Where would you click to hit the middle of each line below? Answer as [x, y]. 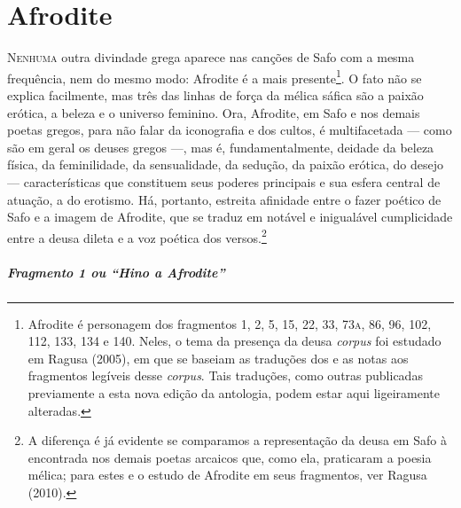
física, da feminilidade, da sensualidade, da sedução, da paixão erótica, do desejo [225, 164]
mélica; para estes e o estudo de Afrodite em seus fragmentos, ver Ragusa [227, 475]
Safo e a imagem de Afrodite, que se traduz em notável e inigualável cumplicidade [230, 217]
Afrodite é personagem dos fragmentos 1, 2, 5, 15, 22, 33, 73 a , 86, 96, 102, [230, 323]
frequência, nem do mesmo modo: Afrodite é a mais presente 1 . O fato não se [215, 76]
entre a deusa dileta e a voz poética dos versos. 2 [137, 236]
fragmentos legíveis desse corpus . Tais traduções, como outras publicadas [225, 375]
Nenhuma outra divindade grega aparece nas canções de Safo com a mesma [211, 57]
